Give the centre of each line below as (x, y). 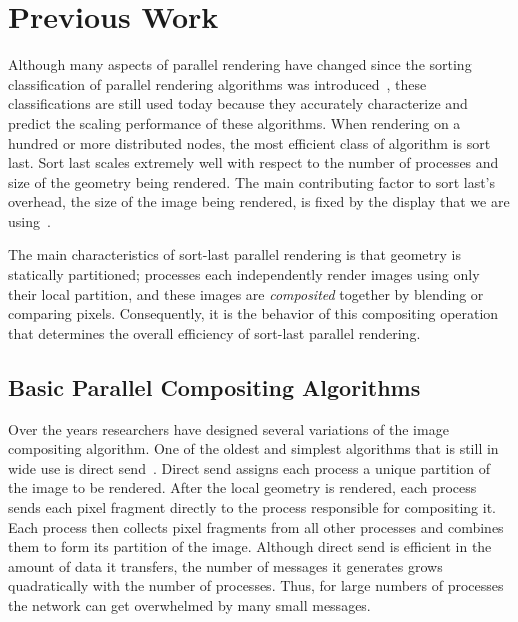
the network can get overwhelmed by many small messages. (189, 604)
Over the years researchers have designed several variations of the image (228, 428)
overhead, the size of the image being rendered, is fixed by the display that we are (259, 201)
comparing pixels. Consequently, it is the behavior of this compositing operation (253, 313)
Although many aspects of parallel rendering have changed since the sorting (240, 64)
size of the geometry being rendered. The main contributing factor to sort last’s (252, 181)
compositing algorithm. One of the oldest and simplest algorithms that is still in (253, 448)
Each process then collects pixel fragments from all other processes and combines (256, 526)
